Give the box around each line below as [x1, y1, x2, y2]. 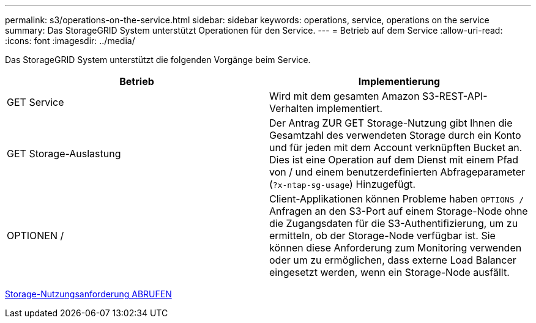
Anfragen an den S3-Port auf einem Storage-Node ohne [269, 205, 528, 217]
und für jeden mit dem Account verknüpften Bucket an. [269, 141, 523, 154]
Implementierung [358, 75, 441, 87]
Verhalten [269, 102, 314, 114]
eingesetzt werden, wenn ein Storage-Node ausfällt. [269, 266, 510, 278]
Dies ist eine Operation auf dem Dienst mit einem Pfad [269, 154, 518, 166]
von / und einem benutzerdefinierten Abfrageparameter [269, 166, 525, 178]
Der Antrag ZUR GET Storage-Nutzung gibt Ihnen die [269, 117, 513, 129]
